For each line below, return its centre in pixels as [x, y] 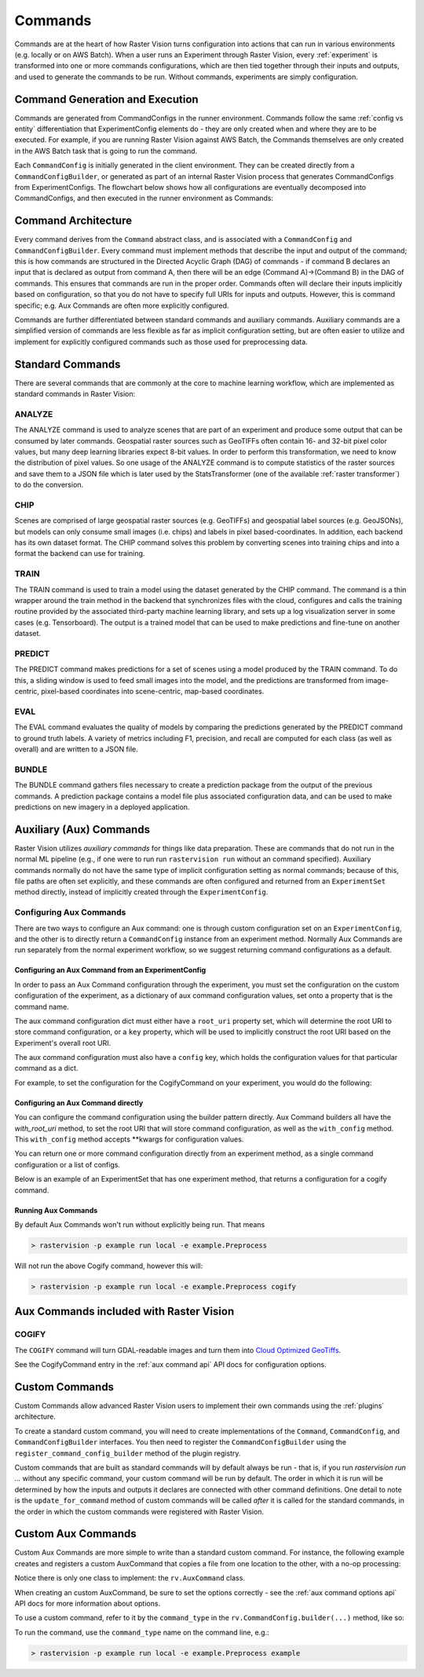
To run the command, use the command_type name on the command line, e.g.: [142, 1632]
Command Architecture [73, 221]
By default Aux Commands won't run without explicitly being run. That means [140, 1224]
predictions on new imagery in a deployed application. [102, 807]
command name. [42, 1007]
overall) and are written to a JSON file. [77, 749]
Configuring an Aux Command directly [79, 1102]
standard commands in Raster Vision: [75, 394]
